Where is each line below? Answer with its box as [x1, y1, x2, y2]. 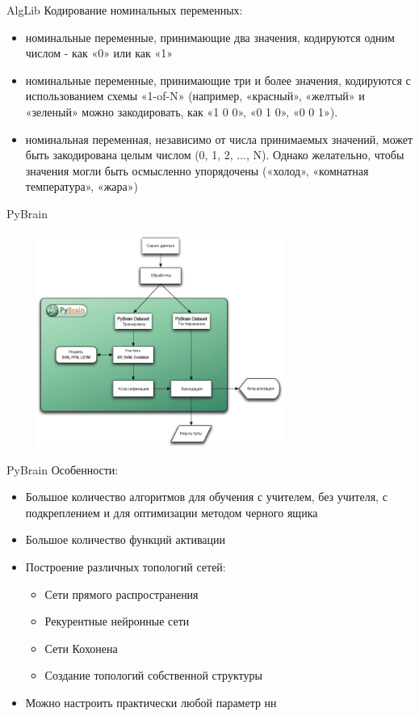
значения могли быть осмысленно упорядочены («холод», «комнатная [25, 162, 369, 179]
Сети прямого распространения [44, 585, 199, 602]
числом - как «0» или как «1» [25, 44, 174, 61]
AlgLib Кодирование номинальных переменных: [6, 2, 243, 18]
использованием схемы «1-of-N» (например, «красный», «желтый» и [25, 87, 365, 104]
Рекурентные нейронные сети [44, 613, 190, 630]
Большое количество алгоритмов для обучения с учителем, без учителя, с [25, 488, 388, 505]
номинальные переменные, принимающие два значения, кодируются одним [25, 28, 395, 45]
